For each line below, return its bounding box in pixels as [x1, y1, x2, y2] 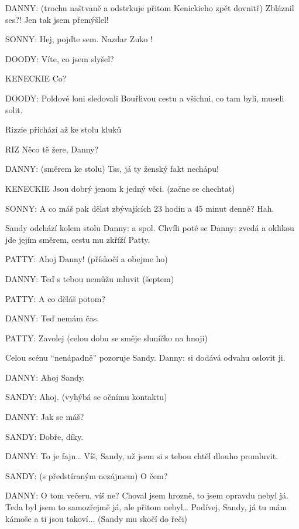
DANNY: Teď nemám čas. [5, 312, 99, 324]
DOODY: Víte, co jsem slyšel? [5, 52, 114, 65]
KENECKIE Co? [5, 72, 67, 84]
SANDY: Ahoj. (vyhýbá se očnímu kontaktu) [5, 391, 167, 403]
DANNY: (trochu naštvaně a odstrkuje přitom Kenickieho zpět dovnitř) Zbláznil [5, 2, 294, 13]
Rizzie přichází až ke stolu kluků [5, 123, 122, 135]
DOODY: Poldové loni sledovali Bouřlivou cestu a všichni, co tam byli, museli [5, 91, 284, 104]
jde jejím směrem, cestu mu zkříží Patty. [5, 233, 150, 245]
